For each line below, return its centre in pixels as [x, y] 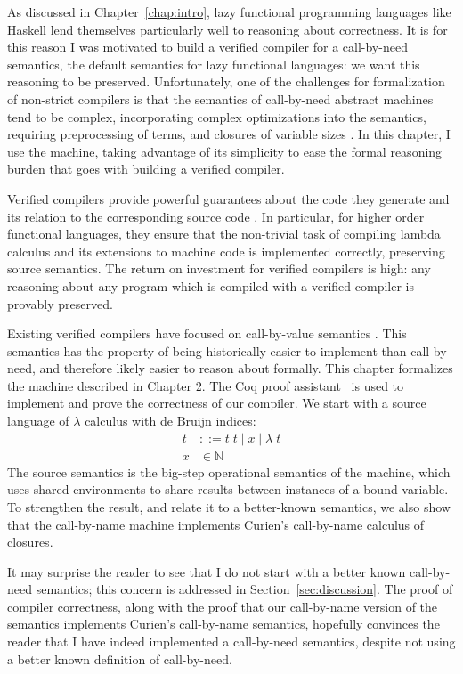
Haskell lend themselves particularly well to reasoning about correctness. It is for [227, 29]
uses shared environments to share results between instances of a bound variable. [228, 489]
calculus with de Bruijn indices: [171, 421]
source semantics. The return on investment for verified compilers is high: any [219, 268]
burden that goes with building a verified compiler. [146, 169]
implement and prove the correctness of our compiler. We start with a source [217, 403]
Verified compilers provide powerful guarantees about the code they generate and [228, 198]
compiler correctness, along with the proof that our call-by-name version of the [223, 606]
